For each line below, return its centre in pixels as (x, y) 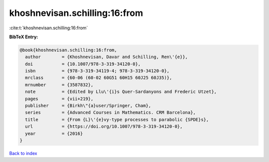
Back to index (23, 153)
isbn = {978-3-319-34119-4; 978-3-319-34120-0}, (97, 71)
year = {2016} (54, 133)
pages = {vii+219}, (59, 99)
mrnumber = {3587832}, (59, 85)
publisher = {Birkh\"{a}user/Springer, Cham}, (88, 106)
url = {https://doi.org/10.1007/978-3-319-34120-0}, (104, 126)
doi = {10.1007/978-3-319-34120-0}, (83, 64)
